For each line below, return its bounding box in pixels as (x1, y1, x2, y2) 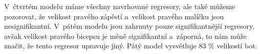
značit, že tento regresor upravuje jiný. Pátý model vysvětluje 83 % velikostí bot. (4, 40, 257, 51)
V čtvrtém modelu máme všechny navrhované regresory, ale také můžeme (4, 1, 235, 11)
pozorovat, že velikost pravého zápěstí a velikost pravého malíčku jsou (4, 11, 224, 21)
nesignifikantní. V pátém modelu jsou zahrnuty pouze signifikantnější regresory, (4, 21, 255, 31)
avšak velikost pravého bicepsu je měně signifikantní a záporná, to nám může (4, 30, 247, 41)
